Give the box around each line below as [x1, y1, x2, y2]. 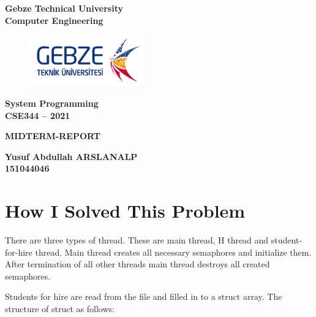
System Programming [5, 96, 99, 109]
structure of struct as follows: [5, 302, 115, 315]
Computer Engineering [5, 13, 103, 26]
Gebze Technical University [5, 2, 123, 14]
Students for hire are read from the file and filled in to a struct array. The [5, 290, 282, 303]
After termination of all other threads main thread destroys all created [5, 258, 270, 270]
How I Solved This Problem [5, 198, 246, 223]
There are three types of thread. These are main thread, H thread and [5, 234, 269, 246]
